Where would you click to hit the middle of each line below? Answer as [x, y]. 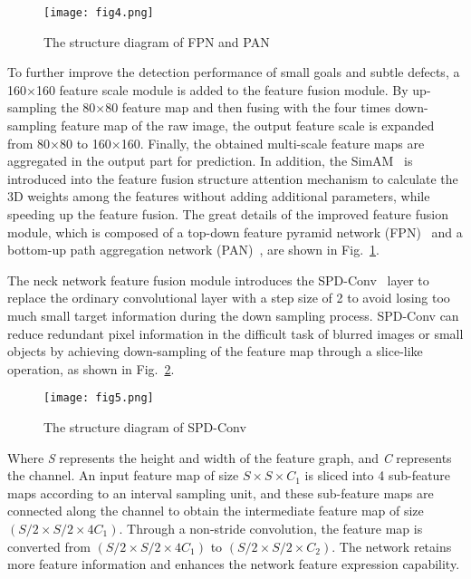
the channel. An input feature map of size [123, 475]
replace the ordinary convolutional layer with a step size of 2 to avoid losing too [229, 298]
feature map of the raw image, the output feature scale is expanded [248, 125]
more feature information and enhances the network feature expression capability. [234, 564]
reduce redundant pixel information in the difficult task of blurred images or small [235, 333]
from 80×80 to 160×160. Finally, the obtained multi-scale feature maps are [216, 143]
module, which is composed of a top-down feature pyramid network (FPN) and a [235, 232]
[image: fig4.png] [99, 13]
